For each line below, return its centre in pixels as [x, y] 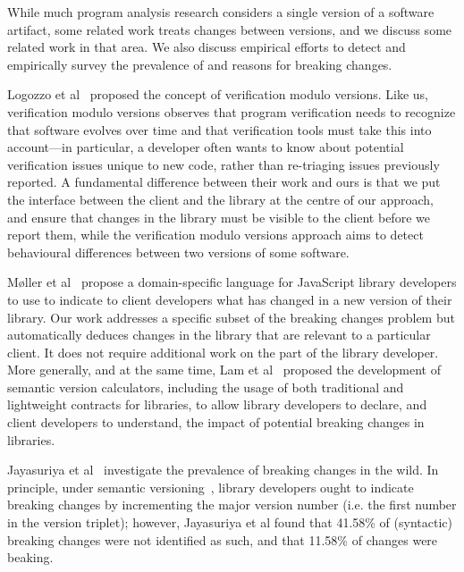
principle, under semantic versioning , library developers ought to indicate [211, 487]
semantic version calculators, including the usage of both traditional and [206, 387]
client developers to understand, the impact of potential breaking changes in [216, 422]
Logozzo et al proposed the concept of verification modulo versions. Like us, [218, 94]
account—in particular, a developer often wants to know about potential [206, 147]
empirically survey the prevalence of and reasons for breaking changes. [200, 64]
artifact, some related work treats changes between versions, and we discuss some [230, 29]
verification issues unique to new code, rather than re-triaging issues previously [224, 164]
